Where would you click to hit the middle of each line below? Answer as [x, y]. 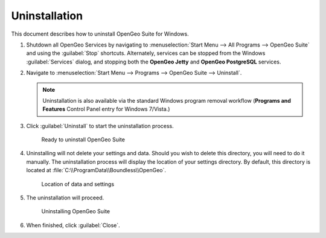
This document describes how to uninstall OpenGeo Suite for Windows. [100, 34]
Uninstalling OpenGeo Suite [76, 211]
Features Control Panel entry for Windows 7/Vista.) [106, 109]
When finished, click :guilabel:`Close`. [73, 225]
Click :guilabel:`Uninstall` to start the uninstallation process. [100, 126]
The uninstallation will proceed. [65, 198]
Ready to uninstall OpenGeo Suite [83, 140]
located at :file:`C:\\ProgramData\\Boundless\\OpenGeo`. [96, 170]
